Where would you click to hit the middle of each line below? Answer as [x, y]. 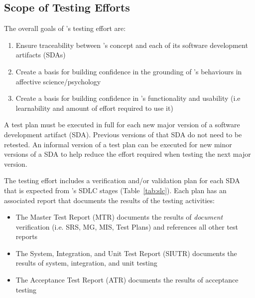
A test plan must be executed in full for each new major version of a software [122, 125]
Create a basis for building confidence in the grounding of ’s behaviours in [129, 71]
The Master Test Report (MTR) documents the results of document [119, 217]
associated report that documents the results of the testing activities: [109, 200]
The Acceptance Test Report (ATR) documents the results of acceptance [127, 280]
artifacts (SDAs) [41, 55]
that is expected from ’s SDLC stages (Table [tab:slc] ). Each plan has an [115, 190]
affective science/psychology [58, 81]
